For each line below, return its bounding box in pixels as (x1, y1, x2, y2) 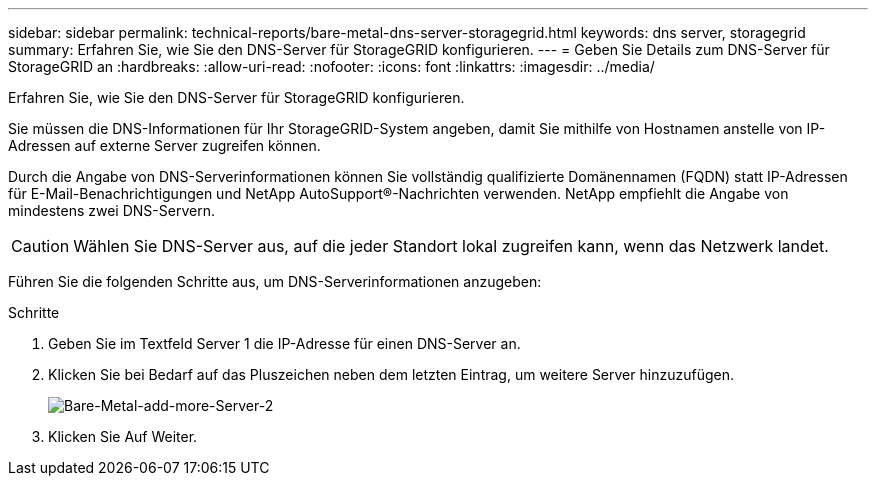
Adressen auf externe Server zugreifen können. (8, 137, 321, 154)
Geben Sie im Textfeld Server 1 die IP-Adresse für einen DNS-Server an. (48, 335, 521, 352)
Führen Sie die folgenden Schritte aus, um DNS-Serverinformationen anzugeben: (8, 273, 542, 290)
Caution (11, 236, 70, 256)
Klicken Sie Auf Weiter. (48, 428, 198, 445)
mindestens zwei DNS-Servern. (8, 202, 215, 219)
